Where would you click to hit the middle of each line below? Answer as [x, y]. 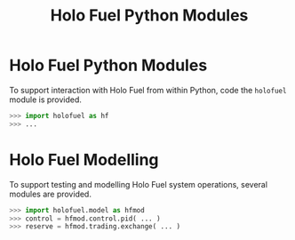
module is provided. [46, 100]
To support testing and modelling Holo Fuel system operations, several [139, 184]
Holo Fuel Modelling [84, 160]
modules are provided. [50, 194]
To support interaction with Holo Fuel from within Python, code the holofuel [148, 90]
